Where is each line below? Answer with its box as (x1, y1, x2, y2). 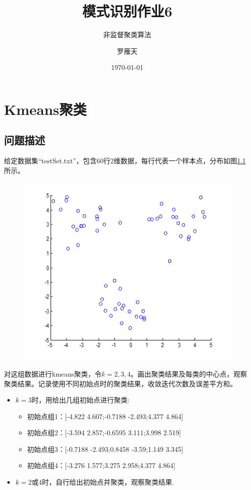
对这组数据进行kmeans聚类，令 (4, 368, 102, 379)
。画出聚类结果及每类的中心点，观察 (131, 368, 247, 379)
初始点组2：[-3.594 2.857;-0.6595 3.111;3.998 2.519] (27, 427, 181, 438)
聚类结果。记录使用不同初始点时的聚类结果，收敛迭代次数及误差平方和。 (4, 378, 237, 388)
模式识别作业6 (82, 1, 173, 21)
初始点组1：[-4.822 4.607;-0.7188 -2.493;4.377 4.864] (27, 411, 183, 421)
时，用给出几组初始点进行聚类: (31, 395, 130, 405)
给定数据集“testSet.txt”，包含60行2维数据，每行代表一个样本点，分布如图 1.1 (4, 156, 246, 166)
